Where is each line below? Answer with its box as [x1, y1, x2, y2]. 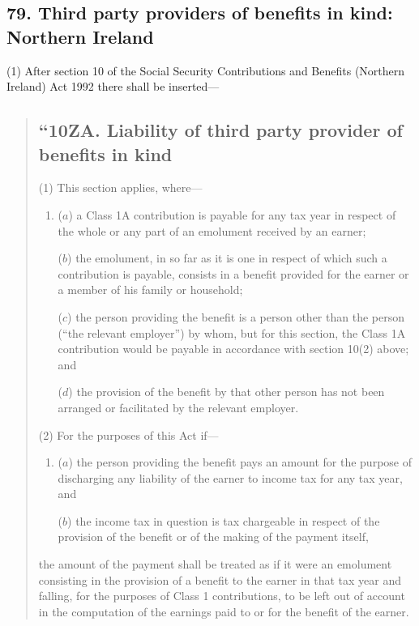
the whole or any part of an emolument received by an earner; [58, 222, 366, 239]
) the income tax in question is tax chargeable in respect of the [67, 512, 380, 529]
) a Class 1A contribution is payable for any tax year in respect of [68, 206, 396, 223]
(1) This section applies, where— [38, 179, 203, 196]
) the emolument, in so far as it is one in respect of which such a [67, 249, 387, 266]
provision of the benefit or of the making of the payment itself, [58, 528, 369, 545]
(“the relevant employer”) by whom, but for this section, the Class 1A [58, 324, 406, 341]
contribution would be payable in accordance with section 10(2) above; [58, 340, 409, 357]
